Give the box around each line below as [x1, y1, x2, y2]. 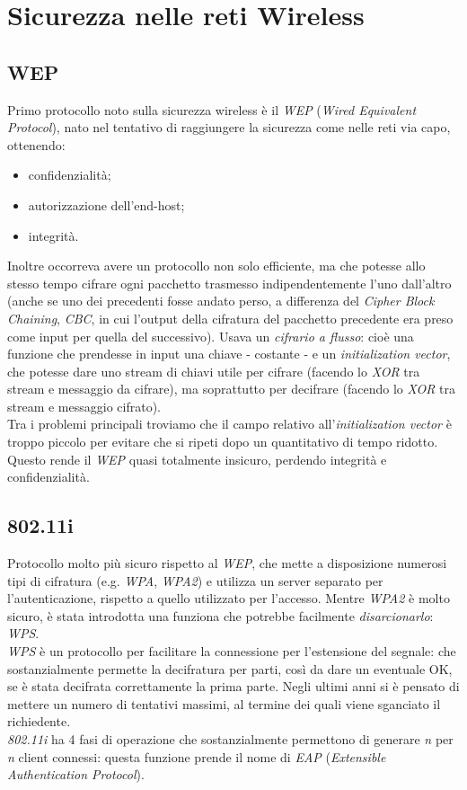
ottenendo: [7, 135, 66, 154]
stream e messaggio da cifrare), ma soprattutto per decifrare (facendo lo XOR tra [7, 379, 456, 398]
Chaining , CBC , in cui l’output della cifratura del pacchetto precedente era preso [7, 308, 454, 327]
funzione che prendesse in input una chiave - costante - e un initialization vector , [7, 344, 451, 363]
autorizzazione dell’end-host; [28, 195, 185, 214]
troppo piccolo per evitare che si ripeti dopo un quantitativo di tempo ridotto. [7, 432, 438, 451]
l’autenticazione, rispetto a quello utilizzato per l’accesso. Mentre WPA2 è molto [7, 589, 450, 608]
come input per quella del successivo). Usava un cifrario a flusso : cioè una [7, 326, 414, 345]
